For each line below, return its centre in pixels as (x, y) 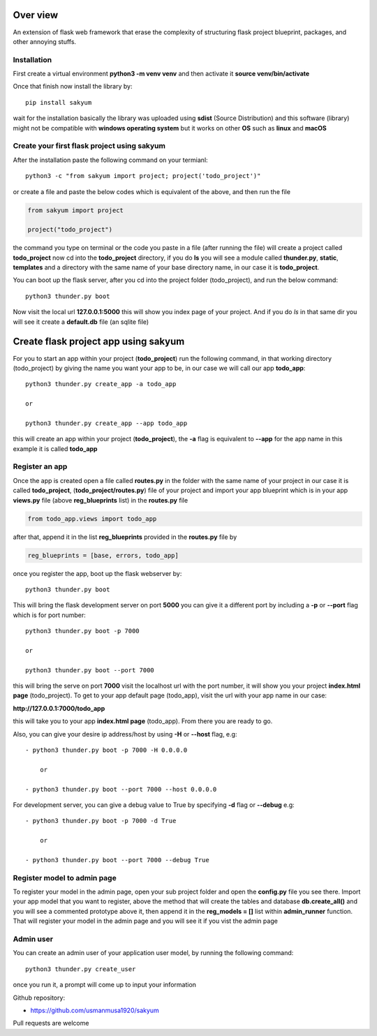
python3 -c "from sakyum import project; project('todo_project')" (143, 176)
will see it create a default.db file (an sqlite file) (81, 322)
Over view (36, 15)
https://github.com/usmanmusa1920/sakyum (95, 1010)
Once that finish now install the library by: (73, 87)
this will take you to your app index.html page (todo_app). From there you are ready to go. (143, 721)
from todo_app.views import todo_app (92, 519)
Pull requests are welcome (51, 1023)
